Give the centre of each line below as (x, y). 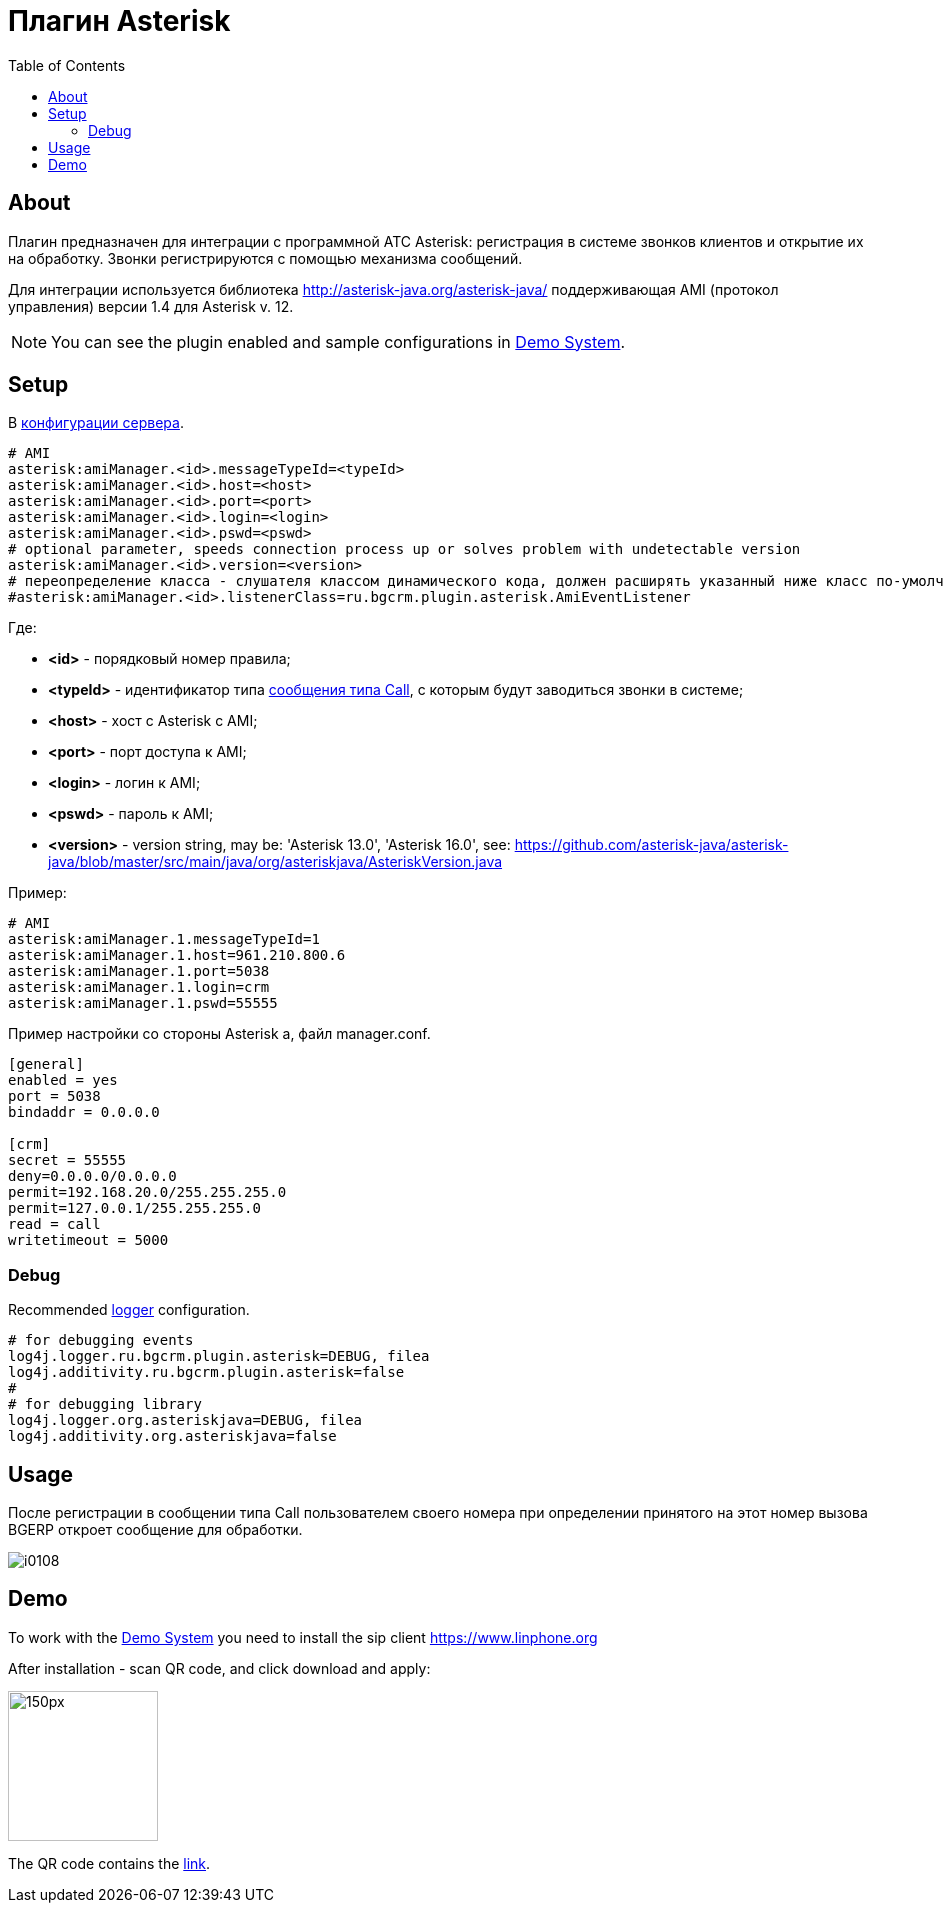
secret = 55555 (67, 1160)
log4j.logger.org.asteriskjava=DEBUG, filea (185, 1420)
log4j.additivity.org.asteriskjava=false (172, 1436)
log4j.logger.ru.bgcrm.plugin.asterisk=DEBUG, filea (219, 1356)
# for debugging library (105, 1404)
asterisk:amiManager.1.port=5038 (139, 971)
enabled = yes (63, 1080)
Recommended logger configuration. (129, 1310)
